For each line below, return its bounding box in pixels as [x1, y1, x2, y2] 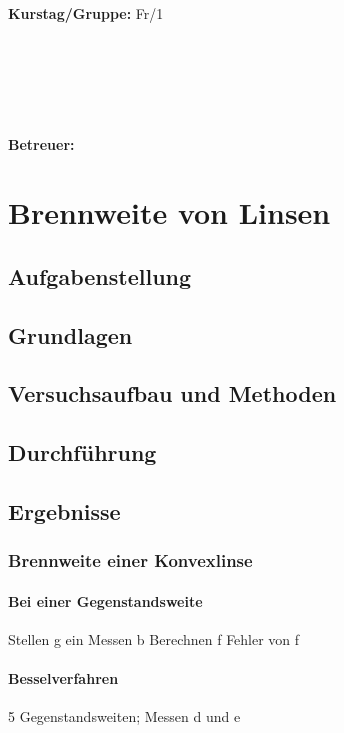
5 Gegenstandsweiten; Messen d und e [8, 706, 241, 727]
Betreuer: [8, 133, 75, 154]
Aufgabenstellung [8, 260, 192, 291]
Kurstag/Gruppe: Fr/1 [8, 2, 164, 23]
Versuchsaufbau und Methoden [8, 378, 337, 409]
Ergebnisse [8, 496, 121, 527]
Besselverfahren [8, 668, 119, 689]
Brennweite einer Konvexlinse [8, 548, 253, 573]
